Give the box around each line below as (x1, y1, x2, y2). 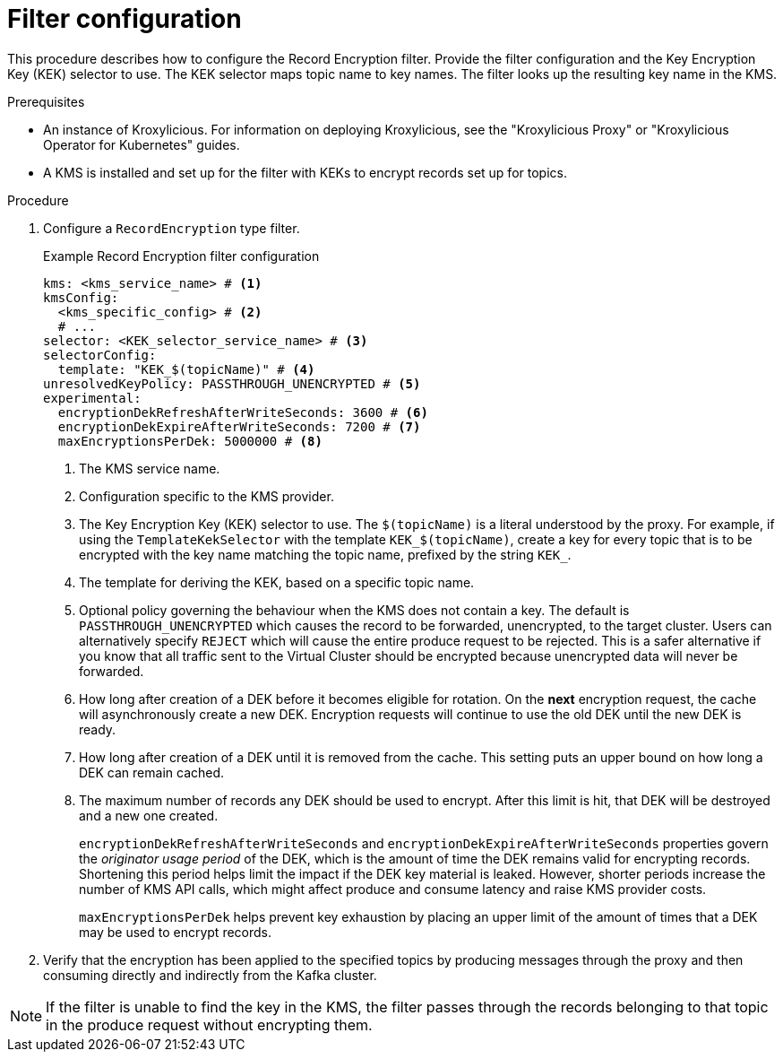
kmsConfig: (43, 290, 119, 305)
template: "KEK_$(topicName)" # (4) (57, 361, 315, 377)
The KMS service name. (79, 460, 220, 476)
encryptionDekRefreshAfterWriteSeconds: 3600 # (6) (57, 404, 428, 420)
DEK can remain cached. (79, 764, 225, 780)
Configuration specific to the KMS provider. (79, 488, 334, 504)
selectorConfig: (43, 347, 157, 362)
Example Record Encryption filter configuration (43, 247, 320, 264)
